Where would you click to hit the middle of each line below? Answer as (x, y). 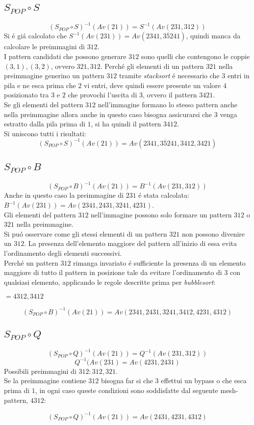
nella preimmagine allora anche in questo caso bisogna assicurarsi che (108, 114)
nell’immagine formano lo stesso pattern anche (167, 105)
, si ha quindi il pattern (126, 124)
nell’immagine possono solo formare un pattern (161, 214)
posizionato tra (26, 95)
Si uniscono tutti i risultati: (45, 133)
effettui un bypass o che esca (204, 380)
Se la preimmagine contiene (45, 380)
